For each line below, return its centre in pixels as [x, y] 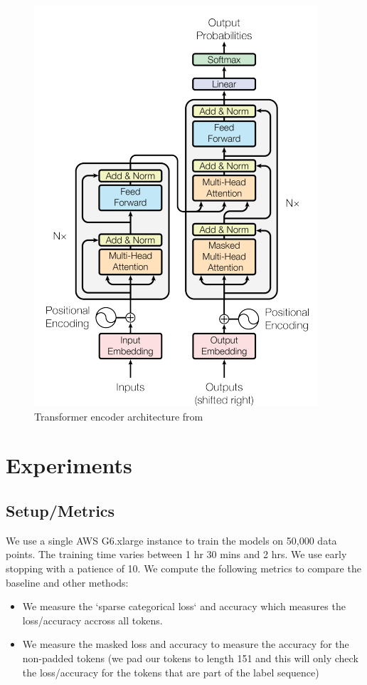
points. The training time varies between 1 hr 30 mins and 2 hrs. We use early [176, 554]
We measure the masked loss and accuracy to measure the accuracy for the [186, 644]
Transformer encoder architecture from [119, 416]
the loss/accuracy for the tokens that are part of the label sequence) [171, 672]
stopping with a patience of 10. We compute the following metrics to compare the [183, 568]
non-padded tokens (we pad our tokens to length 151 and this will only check [190, 658]
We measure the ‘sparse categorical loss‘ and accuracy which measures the [184, 606]
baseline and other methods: [67, 582]
